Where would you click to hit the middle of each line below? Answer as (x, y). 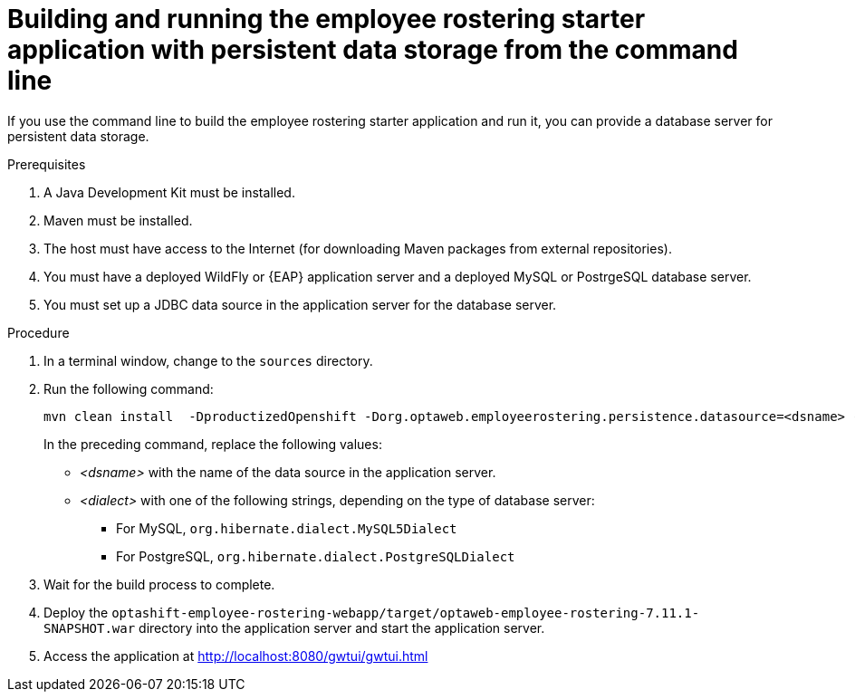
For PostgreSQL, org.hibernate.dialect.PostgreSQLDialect (316, 556)
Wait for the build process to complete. (159, 584)
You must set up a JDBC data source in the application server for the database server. (300, 304)
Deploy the (76, 612)
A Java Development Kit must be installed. (169, 192)
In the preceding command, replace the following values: (213, 444)
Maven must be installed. (118, 220)
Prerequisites (47, 164)
